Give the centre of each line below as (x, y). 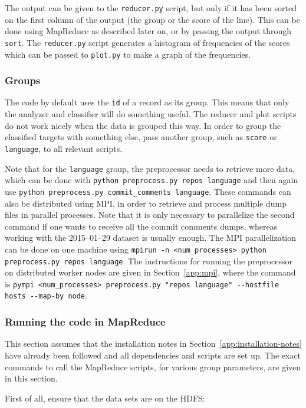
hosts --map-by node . (46, 295)
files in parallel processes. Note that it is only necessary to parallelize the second (150, 215)
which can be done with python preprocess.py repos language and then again (152, 180)
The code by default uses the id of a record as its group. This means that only (147, 102)
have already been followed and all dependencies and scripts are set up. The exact (153, 355)
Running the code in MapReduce (85, 322)
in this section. (31, 378)
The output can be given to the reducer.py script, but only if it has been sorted (151, 8)
